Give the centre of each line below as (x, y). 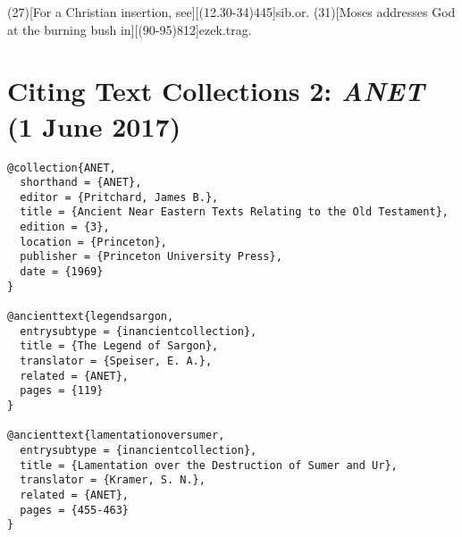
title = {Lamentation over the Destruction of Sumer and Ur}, (209, 465)
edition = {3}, (65, 227)
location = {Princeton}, (93, 242)
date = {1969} (62, 272)
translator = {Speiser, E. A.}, (116, 361)
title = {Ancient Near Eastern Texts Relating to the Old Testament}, (234, 212)
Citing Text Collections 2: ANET (216, 91)
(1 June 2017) (94, 126)
